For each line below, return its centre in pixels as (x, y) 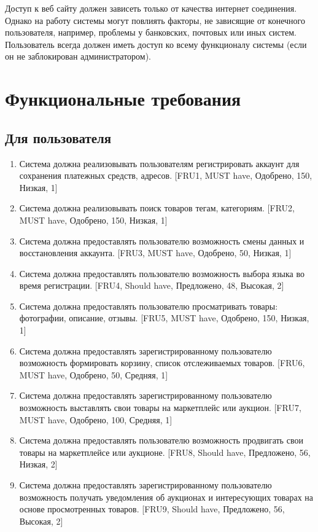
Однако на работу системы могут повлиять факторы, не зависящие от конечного (155, 20)
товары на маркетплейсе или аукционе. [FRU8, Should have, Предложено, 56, (165, 452)
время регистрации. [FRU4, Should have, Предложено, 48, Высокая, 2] (152, 285)
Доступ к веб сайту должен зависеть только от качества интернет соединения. (151, 8)
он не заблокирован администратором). (78, 56)
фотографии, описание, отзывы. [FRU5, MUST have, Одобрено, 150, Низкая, (164, 318)
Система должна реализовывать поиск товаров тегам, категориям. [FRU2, (157, 208)
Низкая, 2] (38, 464)
